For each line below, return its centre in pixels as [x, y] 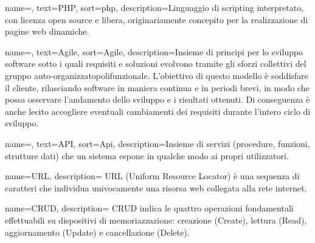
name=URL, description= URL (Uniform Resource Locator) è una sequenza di [152, 176]
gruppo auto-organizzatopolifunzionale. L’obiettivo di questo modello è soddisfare [157, 75]
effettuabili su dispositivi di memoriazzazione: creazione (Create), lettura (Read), [156, 220]
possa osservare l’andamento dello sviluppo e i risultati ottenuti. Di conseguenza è [157, 99]
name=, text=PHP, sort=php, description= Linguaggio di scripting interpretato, [154, 7]
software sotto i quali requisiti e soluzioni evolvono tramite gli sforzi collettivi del [156, 63]
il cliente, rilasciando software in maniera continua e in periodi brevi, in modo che [157, 87]
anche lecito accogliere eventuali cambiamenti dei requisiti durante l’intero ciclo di [158, 111]
